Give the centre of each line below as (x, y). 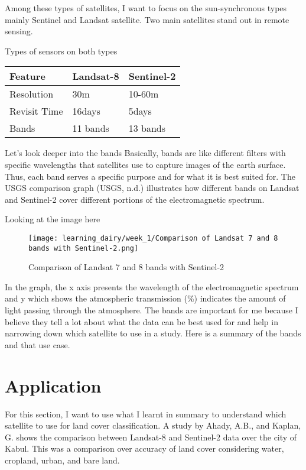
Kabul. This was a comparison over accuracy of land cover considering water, (144, 448)
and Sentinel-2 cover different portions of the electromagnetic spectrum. (135, 199)
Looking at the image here (53, 219)
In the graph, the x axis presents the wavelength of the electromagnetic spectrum (152, 286)
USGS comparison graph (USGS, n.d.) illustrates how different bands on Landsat (152, 188)
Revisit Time (36, 111)
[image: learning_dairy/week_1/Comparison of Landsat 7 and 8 (153, 238)
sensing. (19, 31)
